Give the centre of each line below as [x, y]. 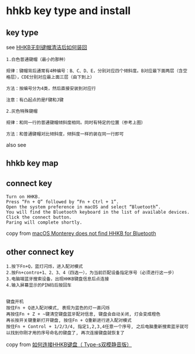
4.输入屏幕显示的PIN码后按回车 [39, 285]
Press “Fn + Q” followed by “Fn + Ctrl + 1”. [62, 202]
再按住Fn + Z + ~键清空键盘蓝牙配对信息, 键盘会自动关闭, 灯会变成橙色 [83, 314]
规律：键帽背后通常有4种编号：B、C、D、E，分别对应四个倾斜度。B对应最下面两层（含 [95, 71]
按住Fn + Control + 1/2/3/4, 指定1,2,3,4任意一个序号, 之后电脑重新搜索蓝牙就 [95, 327]
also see [16, 145]
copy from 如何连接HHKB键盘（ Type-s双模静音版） [69, 345]
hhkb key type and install [68, 11]
